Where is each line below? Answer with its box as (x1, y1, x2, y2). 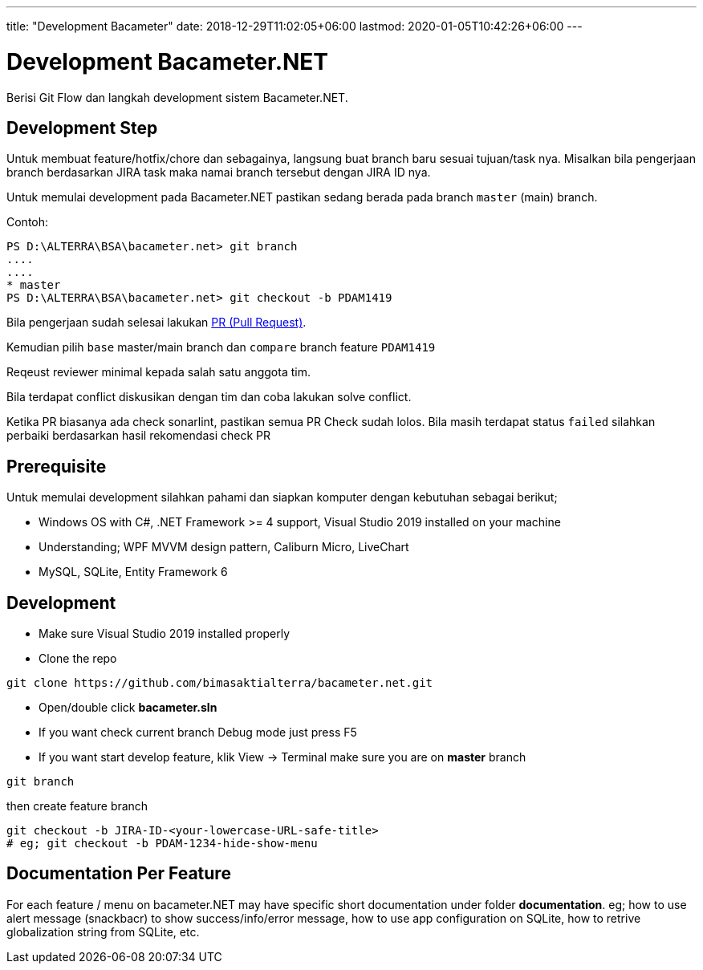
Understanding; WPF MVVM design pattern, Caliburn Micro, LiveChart (39, 540, 409, 554)
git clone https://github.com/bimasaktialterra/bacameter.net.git (6, 676, 433, 690)
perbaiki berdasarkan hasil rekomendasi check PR (6, 428, 270, 443)
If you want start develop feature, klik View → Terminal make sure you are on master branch (39, 750, 526, 765)
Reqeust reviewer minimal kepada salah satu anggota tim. (6, 365, 311, 379)
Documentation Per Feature (6, 863, 231, 884)
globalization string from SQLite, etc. (6, 924, 200, 939)
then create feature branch (6, 799, 148, 814)
